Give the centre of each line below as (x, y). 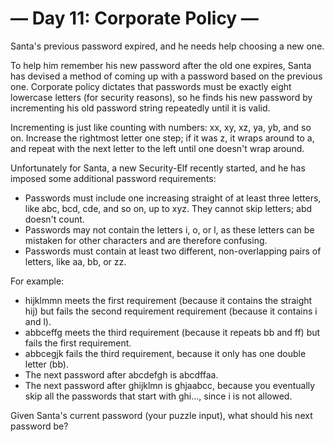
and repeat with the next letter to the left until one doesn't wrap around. (157, 148)
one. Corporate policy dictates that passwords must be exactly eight (151, 86)
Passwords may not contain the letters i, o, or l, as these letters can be (169, 229)
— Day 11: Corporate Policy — (134, 18)
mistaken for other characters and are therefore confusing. (146, 240)
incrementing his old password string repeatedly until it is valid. (140, 108)
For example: (37, 281)
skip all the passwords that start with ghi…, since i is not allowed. (158, 396)
